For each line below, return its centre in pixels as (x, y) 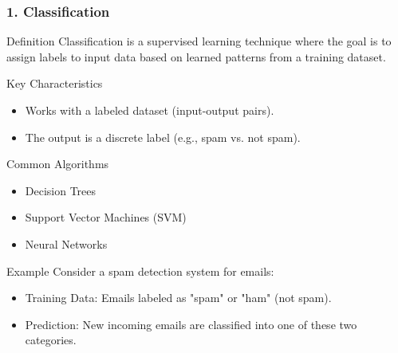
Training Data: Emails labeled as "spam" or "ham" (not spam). (178, 298)
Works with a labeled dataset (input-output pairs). (150, 110)
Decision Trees (61, 190)
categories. (51, 340)
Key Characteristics (55, 83)
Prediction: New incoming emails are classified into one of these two (191, 324)
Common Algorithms (58, 164)
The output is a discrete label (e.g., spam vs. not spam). (163, 137)
